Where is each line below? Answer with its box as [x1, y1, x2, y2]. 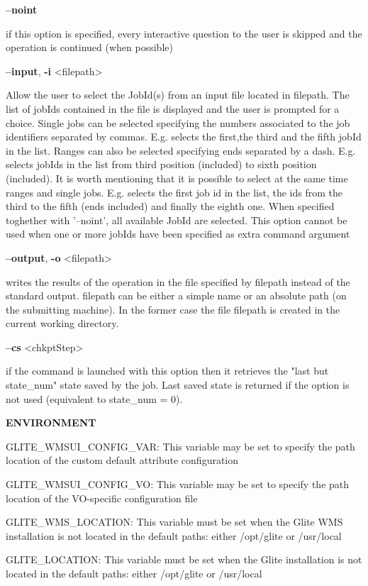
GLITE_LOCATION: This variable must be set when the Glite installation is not [6, 552, 362, 567]
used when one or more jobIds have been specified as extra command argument [6, 226, 350, 241]
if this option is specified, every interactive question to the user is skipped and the [6, 26, 362, 40]
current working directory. [6, 316, 119, 331]
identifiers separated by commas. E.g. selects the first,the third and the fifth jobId [6, 129, 362, 144]
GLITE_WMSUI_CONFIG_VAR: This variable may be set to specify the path [6, 438, 355, 453]
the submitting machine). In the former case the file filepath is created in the [6, 302, 340, 316]
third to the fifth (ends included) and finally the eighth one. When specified [6, 199, 335, 214]
